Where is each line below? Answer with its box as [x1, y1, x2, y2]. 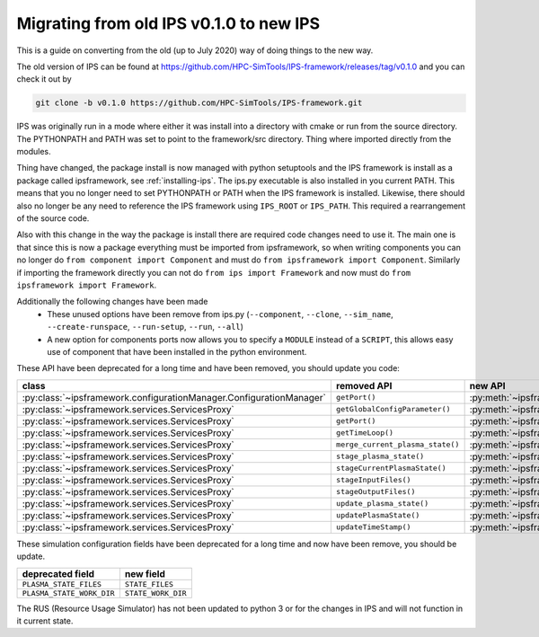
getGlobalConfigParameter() [335, 404, 451, 414]
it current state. [16, 615, 74, 626]
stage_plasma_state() [335, 452, 425, 462]
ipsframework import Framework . [16, 279, 157, 290]
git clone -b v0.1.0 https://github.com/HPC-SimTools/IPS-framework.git [35, 98, 363, 108]
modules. [16, 146, 51, 157]
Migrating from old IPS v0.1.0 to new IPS [16, 13, 321, 33]
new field [124, 567, 166, 579]
